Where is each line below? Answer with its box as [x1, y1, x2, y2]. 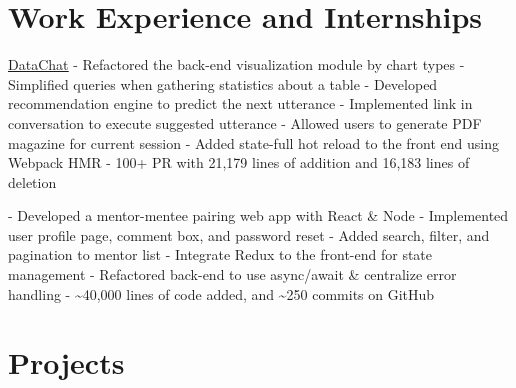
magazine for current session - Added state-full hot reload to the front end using [8, 132, 499, 153]
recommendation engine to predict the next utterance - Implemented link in [8, 93, 473, 114]
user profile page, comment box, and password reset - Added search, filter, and [8, 224, 490, 245]
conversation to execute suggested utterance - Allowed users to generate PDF [8, 112, 482, 133]
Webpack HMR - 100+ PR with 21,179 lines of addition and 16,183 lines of [8, 152, 470, 173]
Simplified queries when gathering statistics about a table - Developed [8, 73, 438, 94]
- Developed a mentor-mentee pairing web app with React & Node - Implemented [8, 205, 509, 226]
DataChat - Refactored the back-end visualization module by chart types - [8, 54, 465, 75]
